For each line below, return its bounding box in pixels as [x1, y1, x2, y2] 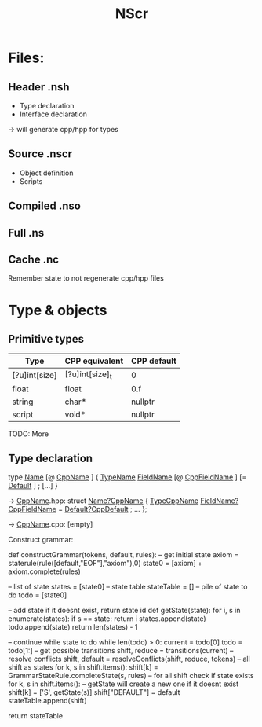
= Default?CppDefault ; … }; [57, 505, 147, 514]
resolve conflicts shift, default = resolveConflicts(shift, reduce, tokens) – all [8, 654, 251, 664]
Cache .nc [8, 252, 60, 266]
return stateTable [8, 711, 64, 721]
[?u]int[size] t [64, 369, 112, 381]
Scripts [19, 176, 43, 185]
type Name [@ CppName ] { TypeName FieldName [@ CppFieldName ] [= [8, 472, 247, 482]
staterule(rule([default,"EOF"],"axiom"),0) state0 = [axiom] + [8, 559, 202, 568]
